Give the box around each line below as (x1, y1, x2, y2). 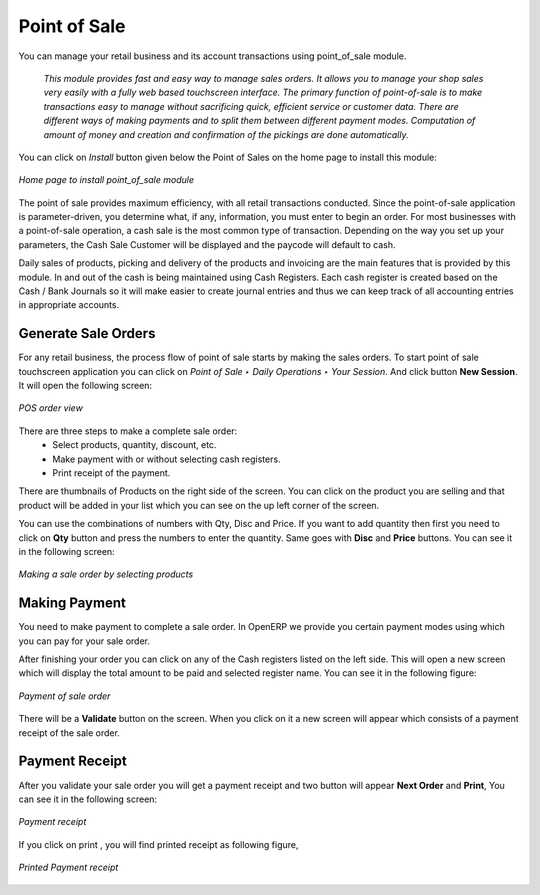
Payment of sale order (18, 690, 111, 702)
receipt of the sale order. (18, 726, 120, 739)
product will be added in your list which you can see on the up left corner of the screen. (18, 499, 380, 511)
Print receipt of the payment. (52, 467, 171, 479)
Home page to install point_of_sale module (18, 174, 195, 186)
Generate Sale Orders (18, 325, 156, 342)
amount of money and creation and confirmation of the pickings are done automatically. (43, 128, 409, 140)
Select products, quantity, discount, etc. (52, 439, 217, 451)
